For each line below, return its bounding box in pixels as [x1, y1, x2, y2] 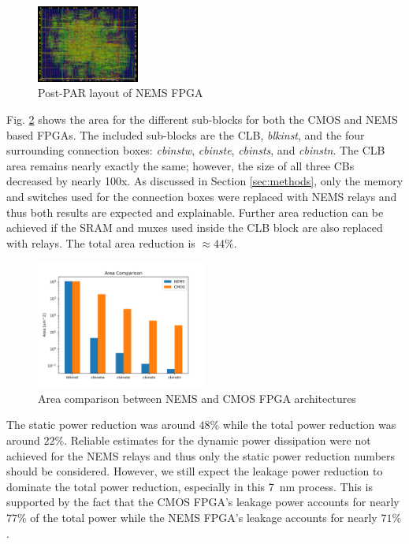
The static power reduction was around [6, 416, 195, 433]
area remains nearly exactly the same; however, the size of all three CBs [6, 157, 355, 173]
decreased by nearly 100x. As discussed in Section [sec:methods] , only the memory [6, 173, 403, 189]
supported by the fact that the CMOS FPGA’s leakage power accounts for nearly [6, 494, 400, 510]
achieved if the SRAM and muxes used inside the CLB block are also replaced [6, 219, 383, 236]
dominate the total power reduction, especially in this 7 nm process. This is [6, 478, 373, 494]
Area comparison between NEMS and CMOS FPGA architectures [38, 389, 356, 406]
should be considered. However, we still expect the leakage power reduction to [6, 463, 383, 479]
